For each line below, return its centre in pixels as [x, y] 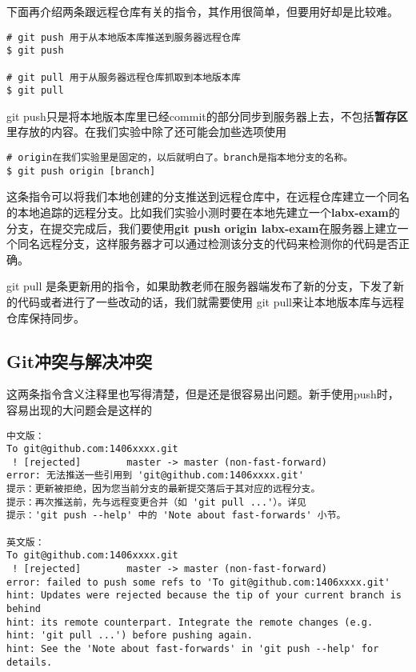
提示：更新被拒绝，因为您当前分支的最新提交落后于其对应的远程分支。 [164, 489]
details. [30, 662]
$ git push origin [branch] [81, 171]
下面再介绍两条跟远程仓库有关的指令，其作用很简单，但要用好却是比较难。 [202, 11]
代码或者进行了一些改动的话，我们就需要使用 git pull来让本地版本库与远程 [211, 301]
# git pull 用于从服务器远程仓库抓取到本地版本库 [124, 77]
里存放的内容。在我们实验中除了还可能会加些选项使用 [146, 132]
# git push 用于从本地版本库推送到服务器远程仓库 [124, 37]
